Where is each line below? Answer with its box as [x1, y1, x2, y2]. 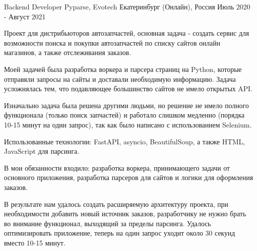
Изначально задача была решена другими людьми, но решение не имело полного [4, 100, 249, 110]
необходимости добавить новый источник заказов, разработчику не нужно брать [4, 208, 246, 219]
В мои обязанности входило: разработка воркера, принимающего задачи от [4, 162, 230, 173]
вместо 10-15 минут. [4, 237, 65, 248]
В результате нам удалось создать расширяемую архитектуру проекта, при [4, 198, 228, 209]
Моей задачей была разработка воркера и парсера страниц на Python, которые [4, 63, 242, 74]
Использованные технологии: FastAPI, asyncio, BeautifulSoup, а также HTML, [4, 136, 245, 146]
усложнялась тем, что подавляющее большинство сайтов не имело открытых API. [4, 83, 253, 94]
